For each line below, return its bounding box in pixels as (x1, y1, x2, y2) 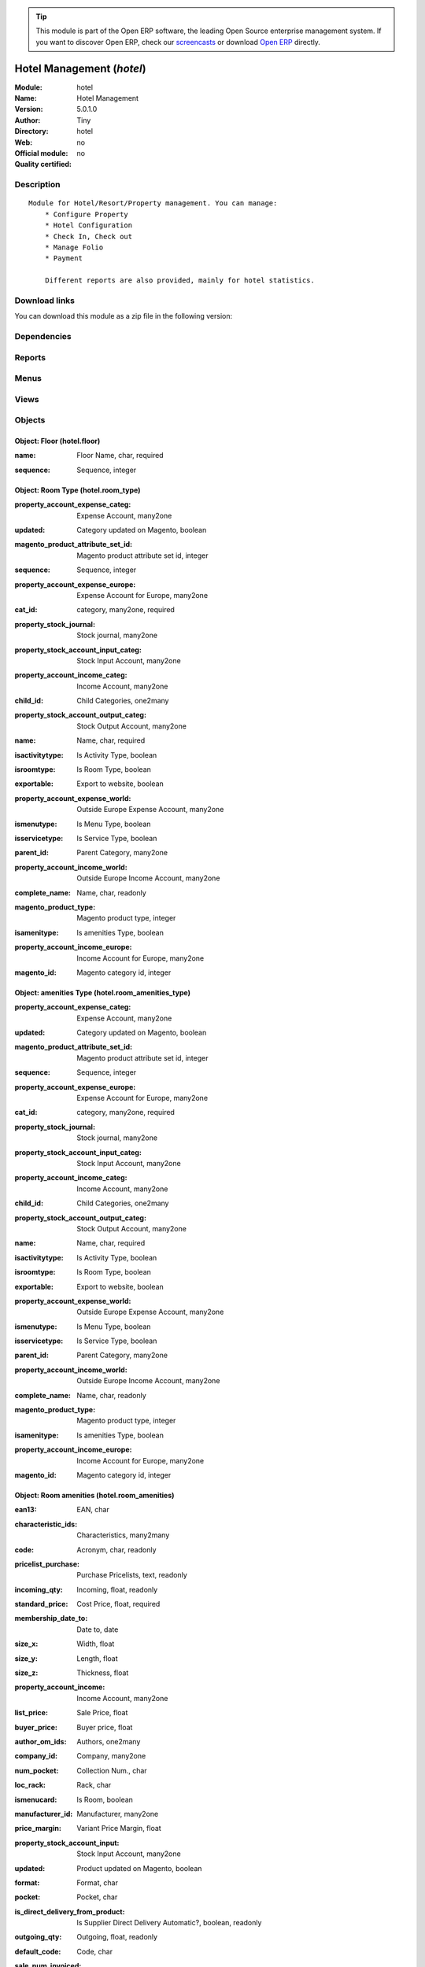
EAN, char (76, 1505, 110, 1515)
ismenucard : (14, 1795, 57, 1804)
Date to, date (76, 1625, 119, 1634)
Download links (14, 295, 75, 306)
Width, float (76, 1639, 115, 1648)
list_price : (14, 1708, 49, 1718)
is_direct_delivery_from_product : (14, 1906, 125, 1916)
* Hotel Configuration (44, 221, 133, 230)
